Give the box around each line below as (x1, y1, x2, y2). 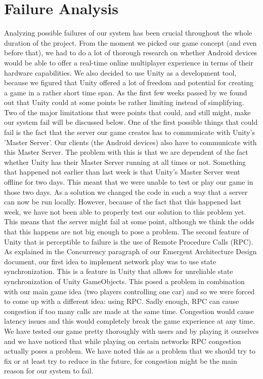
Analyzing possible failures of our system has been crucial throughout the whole (4, 27, 252, 38)
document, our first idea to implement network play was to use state (4, 256, 216, 266)
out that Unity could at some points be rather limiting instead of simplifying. (4, 97, 244, 108)
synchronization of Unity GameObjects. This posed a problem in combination (4, 275, 245, 286)
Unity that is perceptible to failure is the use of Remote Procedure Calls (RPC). (4, 236, 253, 247)
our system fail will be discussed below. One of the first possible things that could (4, 117, 258, 127)
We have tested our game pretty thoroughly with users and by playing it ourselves (4, 325, 259, 336)
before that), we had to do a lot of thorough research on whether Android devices (4, 47, 257, 58)
